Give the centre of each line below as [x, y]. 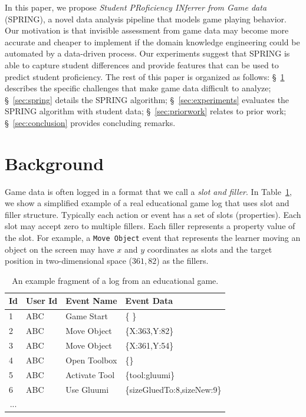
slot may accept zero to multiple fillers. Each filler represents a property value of [150, 226]
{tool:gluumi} [150, 374]
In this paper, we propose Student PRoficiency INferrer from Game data [136, 7]
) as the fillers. [182, 261]
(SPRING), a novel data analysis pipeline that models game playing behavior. [146, 19]
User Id [42, 301]
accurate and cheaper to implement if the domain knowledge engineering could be [152, 42]
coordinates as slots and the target [210, 249]
